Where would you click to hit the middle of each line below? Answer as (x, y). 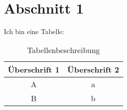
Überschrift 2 (93, 69)
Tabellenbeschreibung (63, 50)
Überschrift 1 (34, 69)
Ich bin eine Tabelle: (34, 31)
